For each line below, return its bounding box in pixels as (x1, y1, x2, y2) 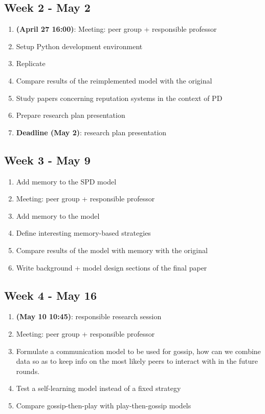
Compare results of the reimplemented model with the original (16, 75, 212, 86)
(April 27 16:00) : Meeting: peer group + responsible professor (16, 24, 217, 34)
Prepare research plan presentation (16, 110, 125, 120)
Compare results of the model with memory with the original (16, 244, 208, 255)
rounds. (16, 365, 40, 376)
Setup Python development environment (16, 40, 143, 51)
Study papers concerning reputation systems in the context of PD (16, 92, 223, 103)
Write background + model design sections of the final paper (16, 262, 207, 273)
